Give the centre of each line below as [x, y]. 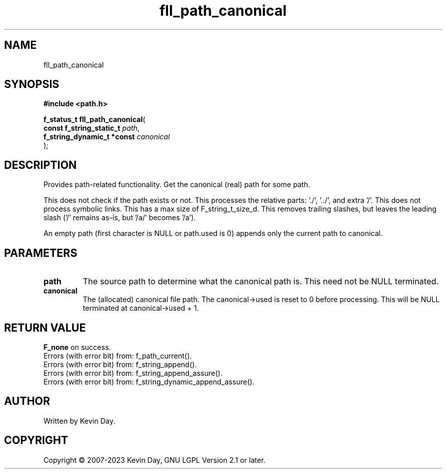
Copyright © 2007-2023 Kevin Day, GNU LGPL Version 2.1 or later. [155, 460]
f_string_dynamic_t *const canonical [107, 137]
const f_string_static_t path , [92, 128]
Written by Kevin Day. [79, 421]
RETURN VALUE [45, 328]
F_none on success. [77, 347]
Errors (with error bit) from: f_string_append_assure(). [133, 373]
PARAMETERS [41, 253]
